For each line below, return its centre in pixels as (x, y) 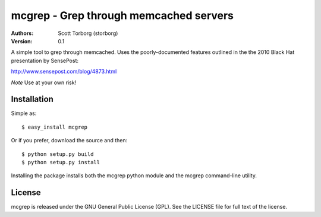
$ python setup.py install (61, 162)
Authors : (22, 33)
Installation (32, 99)
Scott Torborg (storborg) (88, 33)
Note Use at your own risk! (44, 82)
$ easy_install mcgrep (55, 127)
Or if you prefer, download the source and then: (69, 141)
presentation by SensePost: (45, 60)
